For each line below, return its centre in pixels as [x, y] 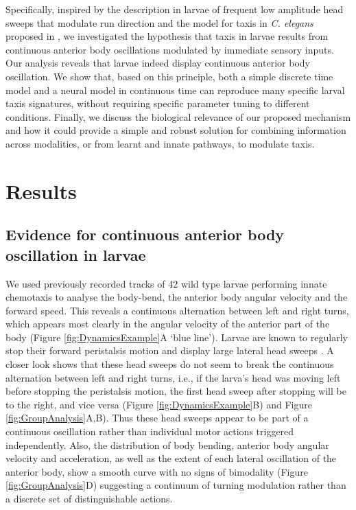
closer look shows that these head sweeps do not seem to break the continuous [170, 364]
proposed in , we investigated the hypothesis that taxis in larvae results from [167, 36]
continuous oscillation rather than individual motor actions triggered [150, 431]
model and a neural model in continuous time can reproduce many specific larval [175, 90]
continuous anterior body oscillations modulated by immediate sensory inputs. [170, 49]
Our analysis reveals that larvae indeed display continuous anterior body [158, 63]
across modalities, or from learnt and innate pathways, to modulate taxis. [160, 143]
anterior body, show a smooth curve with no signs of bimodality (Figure [157, 471]
